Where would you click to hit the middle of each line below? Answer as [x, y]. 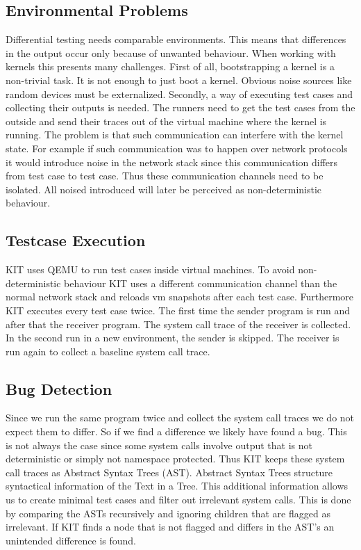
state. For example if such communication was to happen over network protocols [177, 148]
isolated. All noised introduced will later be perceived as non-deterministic [164, 189]
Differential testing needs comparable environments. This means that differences [176, 39]
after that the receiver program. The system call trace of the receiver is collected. [178, 324]
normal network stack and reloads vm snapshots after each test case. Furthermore [180, 297]
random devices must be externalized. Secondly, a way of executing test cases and [179, 94]
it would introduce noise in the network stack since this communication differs [172, 162]
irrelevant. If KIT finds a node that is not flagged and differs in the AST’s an [170, 527]
